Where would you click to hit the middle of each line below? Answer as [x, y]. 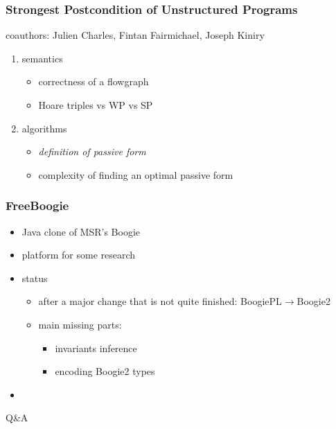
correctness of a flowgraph [94, 81]
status [35, 278]
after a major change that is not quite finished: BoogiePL [160, 301]
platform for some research [79, 255]
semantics [42, 58]
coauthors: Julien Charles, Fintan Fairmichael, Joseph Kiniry [135, 35]
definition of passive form [92, 151]
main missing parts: [80, 324]
